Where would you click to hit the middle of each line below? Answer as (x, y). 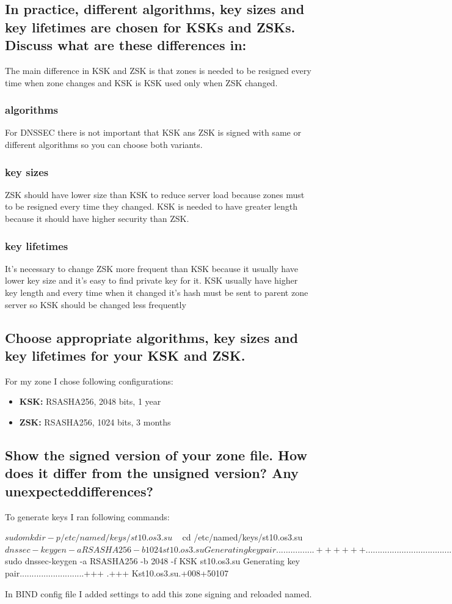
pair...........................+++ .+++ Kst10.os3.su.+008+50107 (117, 573)
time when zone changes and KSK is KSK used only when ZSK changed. (141, 82)
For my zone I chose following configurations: (89, 381)
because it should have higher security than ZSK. (97, 218)
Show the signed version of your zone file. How (156, 455)
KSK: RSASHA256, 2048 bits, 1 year (90, 401)
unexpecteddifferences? (79, 491)
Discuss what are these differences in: (126, 45)
